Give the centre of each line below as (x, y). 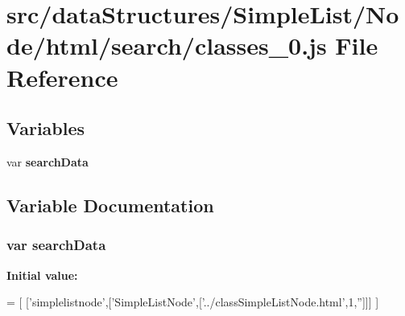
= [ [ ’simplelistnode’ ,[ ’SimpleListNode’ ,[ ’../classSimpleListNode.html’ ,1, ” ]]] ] (193, 302)
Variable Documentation (110, 205)
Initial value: (42, 275)
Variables (46, 128)
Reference (62, 77)
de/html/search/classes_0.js (167, 45)
